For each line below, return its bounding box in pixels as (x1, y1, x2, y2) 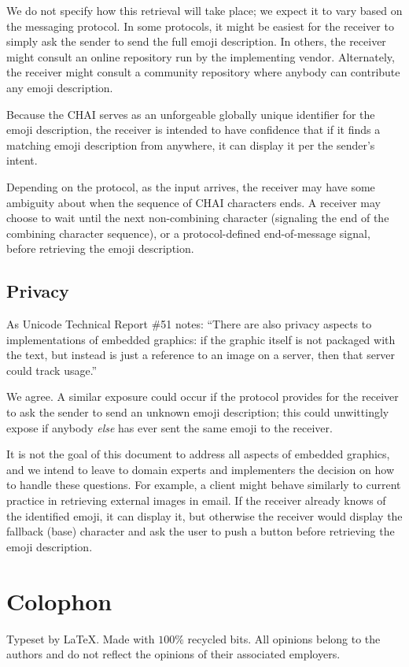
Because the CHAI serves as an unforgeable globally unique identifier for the (6, 106, 375, 122)
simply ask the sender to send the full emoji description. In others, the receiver (6, 33, 386, 50)
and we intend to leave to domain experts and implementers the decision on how (6, 461, 394, 477)
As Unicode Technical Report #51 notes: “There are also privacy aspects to (6, 316, 372, 332)
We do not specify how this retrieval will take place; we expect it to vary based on (6, 2, 403, 18)
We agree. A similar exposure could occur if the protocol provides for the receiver (6, 388, 399, 405)
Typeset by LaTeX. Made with (6, 630, 155, 647)
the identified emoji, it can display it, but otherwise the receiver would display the (6, 507, 403, 524)
